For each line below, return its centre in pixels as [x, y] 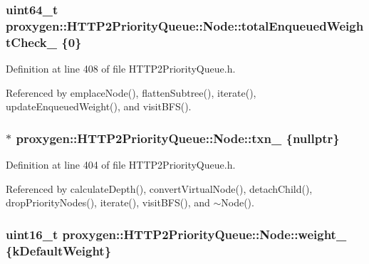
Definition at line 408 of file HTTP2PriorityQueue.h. [121, 69]
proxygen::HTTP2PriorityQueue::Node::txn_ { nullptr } [178, 138]
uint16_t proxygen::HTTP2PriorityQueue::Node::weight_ [176, 234]
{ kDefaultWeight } [59, 250]
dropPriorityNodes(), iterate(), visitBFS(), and [108, 202]
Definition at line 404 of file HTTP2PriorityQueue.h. [121, 165]
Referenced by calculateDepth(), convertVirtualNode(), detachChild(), [159, 188]
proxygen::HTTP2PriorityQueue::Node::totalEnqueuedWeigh [185, 25]
